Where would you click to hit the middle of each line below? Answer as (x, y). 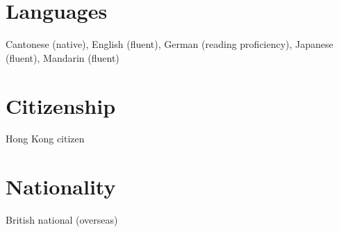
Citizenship (61, 105)
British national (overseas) (62, 220)
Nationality (61, 187)
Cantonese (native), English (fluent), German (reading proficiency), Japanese (169, 44)
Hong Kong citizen (45, 139)
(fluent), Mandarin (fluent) (63, 57)
